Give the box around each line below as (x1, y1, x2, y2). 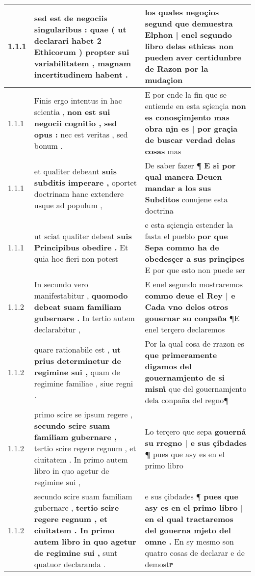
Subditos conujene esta (145, 193, 228, 205)
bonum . (34, 139, 63, 151)
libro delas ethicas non (145, 40, 233, 52)
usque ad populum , (34, 199, 102, 211)
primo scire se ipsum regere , (34, 409, 133, 420)
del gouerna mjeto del (145, 524, 231, 536)
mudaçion (145, 74, 183, 85)
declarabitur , (34, 324, 81, 335)
